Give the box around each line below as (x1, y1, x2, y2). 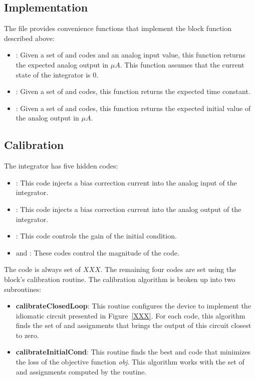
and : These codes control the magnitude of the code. (16, 247, 179, 257)
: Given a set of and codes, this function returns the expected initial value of (16, 102, 251, 113)
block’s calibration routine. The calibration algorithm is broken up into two (4, 273, 235, 284)
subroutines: (4, 283, 42, 294)
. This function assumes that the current (120, 59, 244, 69)
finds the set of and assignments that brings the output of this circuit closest (16, 320, 251, 330)
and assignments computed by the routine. (16, 366, 147, 376)
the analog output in (16, 112, 79, 123)
